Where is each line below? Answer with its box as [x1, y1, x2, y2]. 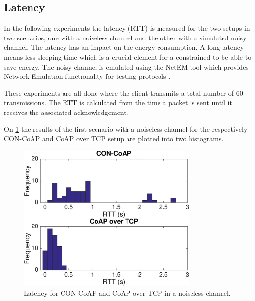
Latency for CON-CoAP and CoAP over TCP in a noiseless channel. [24, 287, 231, 298]
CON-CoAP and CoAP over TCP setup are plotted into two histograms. [4, 133, 223, 144]
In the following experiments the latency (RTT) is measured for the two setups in [4, 23, 250, 33]
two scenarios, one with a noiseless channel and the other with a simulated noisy [4, 32, 247, 42]
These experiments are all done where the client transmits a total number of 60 [4, 87, 243, 98]
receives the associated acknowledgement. [4, 107, 128, 117]
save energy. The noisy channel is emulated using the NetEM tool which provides [4, 61, 249, 72]
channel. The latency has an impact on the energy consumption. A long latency [4, 42, 244, 52]
